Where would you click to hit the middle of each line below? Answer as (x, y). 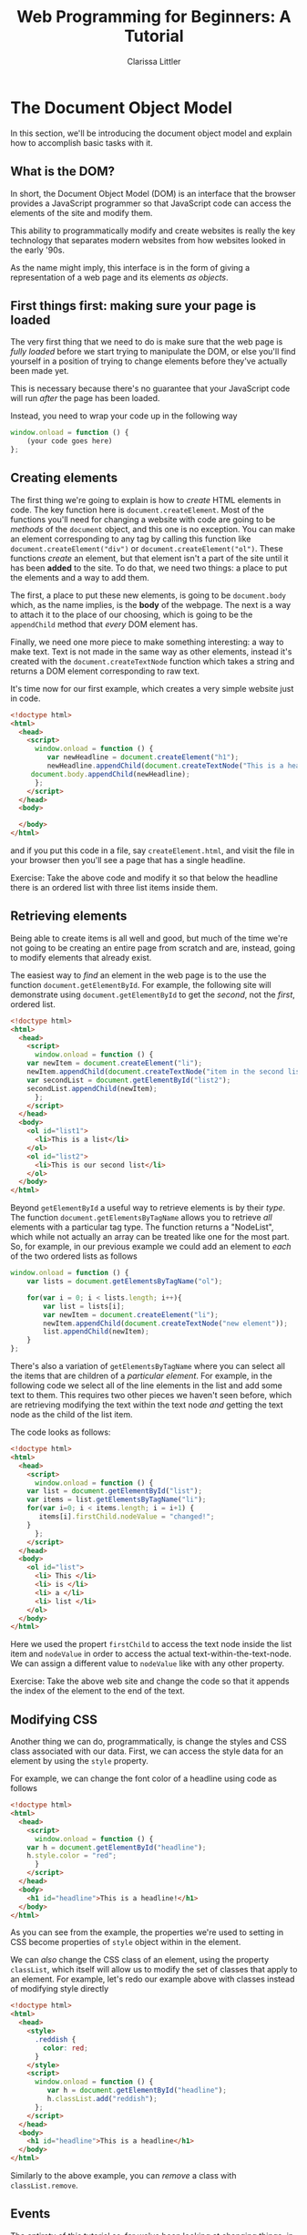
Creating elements (64, 478)
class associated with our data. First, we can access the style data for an (147, 1751)
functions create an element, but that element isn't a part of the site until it (150, 558)
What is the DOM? (63, 172)
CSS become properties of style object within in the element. (126, 1942)
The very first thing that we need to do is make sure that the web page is (147, 342)
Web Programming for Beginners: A (154, 17)
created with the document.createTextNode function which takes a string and (153, 661)
